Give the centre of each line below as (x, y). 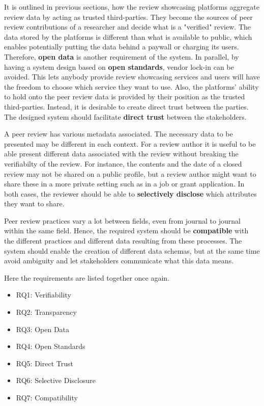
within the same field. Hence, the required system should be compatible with (126, 231)
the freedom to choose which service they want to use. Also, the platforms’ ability (131, 86)
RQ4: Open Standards (51, 346)
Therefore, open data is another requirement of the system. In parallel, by (122, 56)
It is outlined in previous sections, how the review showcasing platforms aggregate (132, 7)
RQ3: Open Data (43, 329)
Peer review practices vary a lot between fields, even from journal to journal (122, 220)
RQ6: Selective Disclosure (56, 380)
